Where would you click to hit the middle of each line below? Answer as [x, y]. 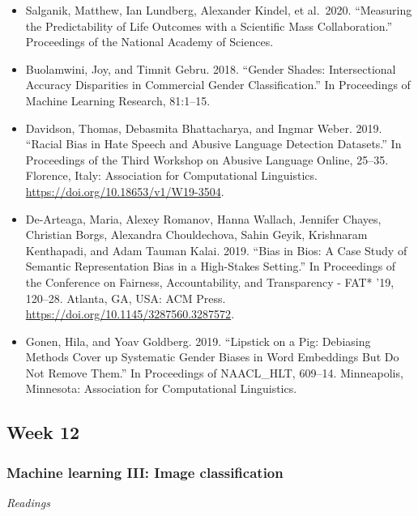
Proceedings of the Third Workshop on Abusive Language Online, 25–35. [207, 159]
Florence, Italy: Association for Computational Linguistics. [171, 175]
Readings [28, 503]
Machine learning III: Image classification [145, 472]
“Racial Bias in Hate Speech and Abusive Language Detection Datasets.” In [213, 144]
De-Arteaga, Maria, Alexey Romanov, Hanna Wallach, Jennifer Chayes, [203, 218]
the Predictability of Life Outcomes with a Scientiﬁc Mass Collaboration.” [209, 26]
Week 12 [43, 432]
